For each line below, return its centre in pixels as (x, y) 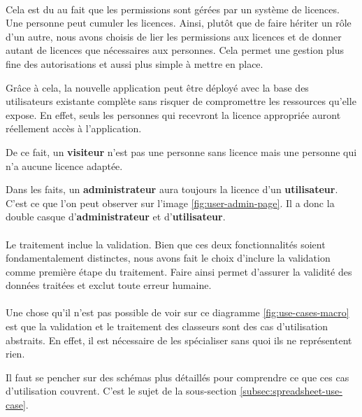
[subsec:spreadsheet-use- (291, 391)
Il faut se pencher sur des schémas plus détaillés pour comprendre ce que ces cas (178, 377)
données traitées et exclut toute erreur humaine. (109, 285)
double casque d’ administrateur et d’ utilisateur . (116, 217)
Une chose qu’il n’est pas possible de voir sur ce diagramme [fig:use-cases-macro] (178, 312)
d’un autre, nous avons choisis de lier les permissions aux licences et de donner (174, 36)
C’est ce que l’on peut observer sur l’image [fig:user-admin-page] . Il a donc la (170, 203)
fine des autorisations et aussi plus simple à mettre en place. (135, 63)
